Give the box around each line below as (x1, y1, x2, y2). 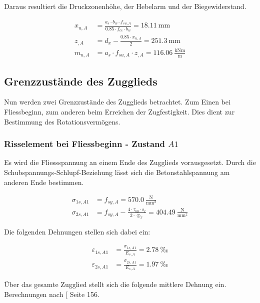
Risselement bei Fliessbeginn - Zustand (4, 137, 165, 150)
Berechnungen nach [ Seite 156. (4, 288, 99, 299)
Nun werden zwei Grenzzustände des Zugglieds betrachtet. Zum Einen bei (4, 96, 230, 107)
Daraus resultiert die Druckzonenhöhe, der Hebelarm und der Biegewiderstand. (4, 1, 246, 11)
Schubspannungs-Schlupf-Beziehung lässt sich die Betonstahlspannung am (4, 167, 230, 177)
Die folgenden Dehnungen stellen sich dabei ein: (4, 226, 150, 236)
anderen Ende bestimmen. (4, 176, 84, 187)
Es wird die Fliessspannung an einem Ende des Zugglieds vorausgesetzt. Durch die (4, 157, 256, 167)
